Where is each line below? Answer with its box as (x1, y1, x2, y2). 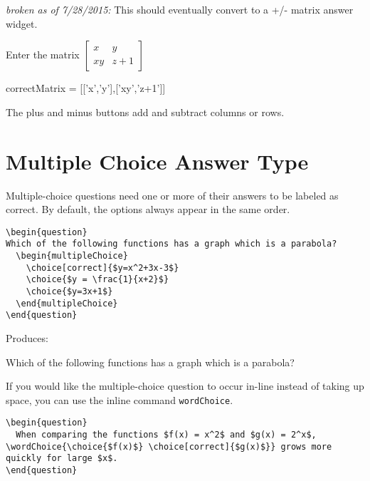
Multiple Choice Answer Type (6, 146, 309, 175)
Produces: (6, 330, 48, 345)
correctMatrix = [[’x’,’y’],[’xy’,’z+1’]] (6, 81, 166, 95)
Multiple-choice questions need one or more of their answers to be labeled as (6, 187, 339, 202)
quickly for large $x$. (6, 453, 118, 464)
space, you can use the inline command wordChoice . (6, 392, 233, 407)
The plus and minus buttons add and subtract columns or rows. (6, 104, 285, 119)
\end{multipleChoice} (16, 298, 118, 309)
